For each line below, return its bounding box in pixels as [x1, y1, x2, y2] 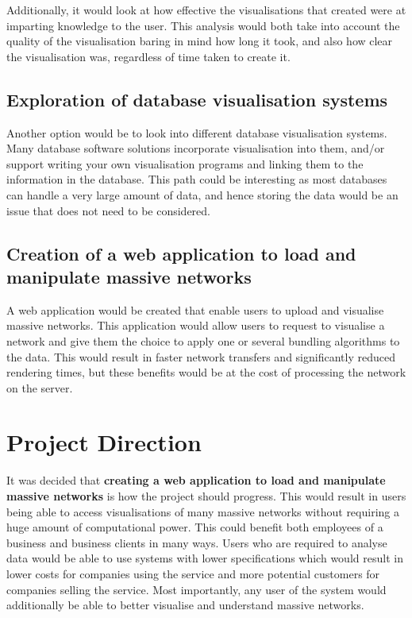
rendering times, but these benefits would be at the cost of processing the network [6, 364, 406, 380]
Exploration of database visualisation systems [6, 87, 388, 111]
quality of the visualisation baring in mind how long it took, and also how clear [6, 33, 393, 49]
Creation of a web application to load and [6, 241, 356, 265]
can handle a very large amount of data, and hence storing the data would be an [6, 186, 399, 203]
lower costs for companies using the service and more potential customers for [6, 565, 380, 581]
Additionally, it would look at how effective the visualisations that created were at [6, 2, 406, 17]
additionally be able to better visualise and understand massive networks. [6, 597, 364, 613]
